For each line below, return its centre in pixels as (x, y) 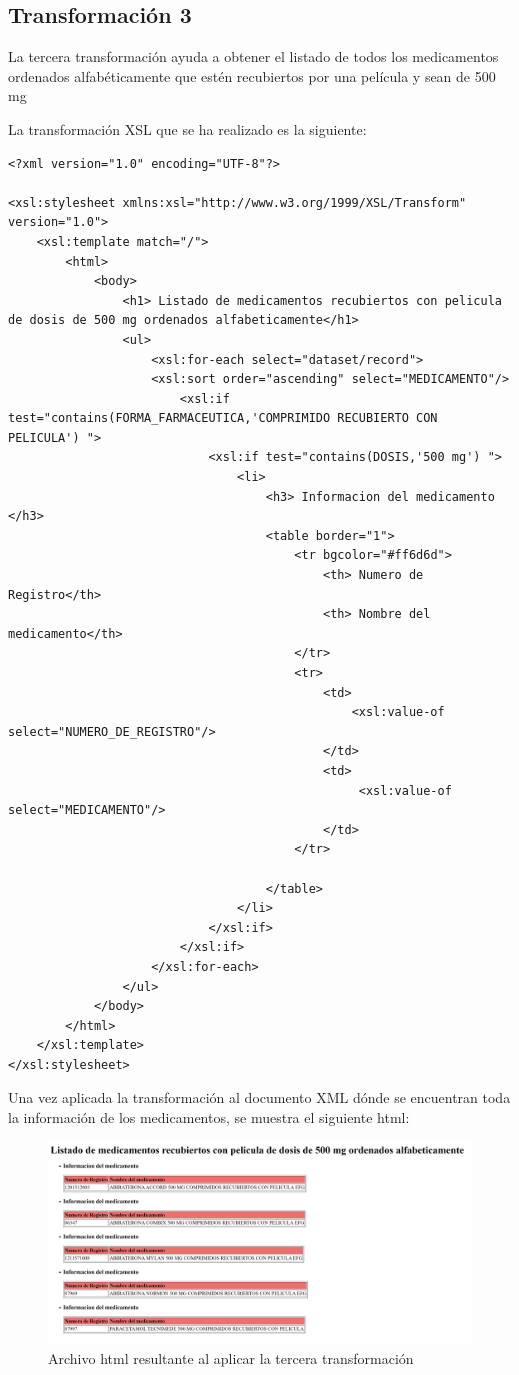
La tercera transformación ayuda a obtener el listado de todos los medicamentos (253, 56)
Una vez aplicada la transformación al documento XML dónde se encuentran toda (259, 1097)
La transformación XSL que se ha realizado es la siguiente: (187, 128)
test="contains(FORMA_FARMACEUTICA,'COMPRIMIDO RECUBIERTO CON (223, 418)
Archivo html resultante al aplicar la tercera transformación (231, 1358)
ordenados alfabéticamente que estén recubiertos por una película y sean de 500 (252, 75)
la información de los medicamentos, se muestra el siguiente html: (209, 1117)
